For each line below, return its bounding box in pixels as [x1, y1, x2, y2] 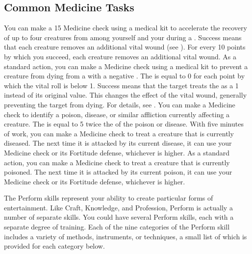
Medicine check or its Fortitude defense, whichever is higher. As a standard [4, 147, 230, 157]
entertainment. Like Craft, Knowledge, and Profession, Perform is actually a [4, 202, 233, 212]
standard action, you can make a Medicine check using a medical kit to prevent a [4, 61, 248, 71]
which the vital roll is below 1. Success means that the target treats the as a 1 [4, 80, 239, 90]
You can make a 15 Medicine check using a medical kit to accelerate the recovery [4, 23, 247, 33]
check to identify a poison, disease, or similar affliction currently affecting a [4, 109, 230, 119]
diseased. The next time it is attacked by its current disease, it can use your [4, 138, 232, 148]
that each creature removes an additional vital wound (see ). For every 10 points [4, 42, 246, 52]
